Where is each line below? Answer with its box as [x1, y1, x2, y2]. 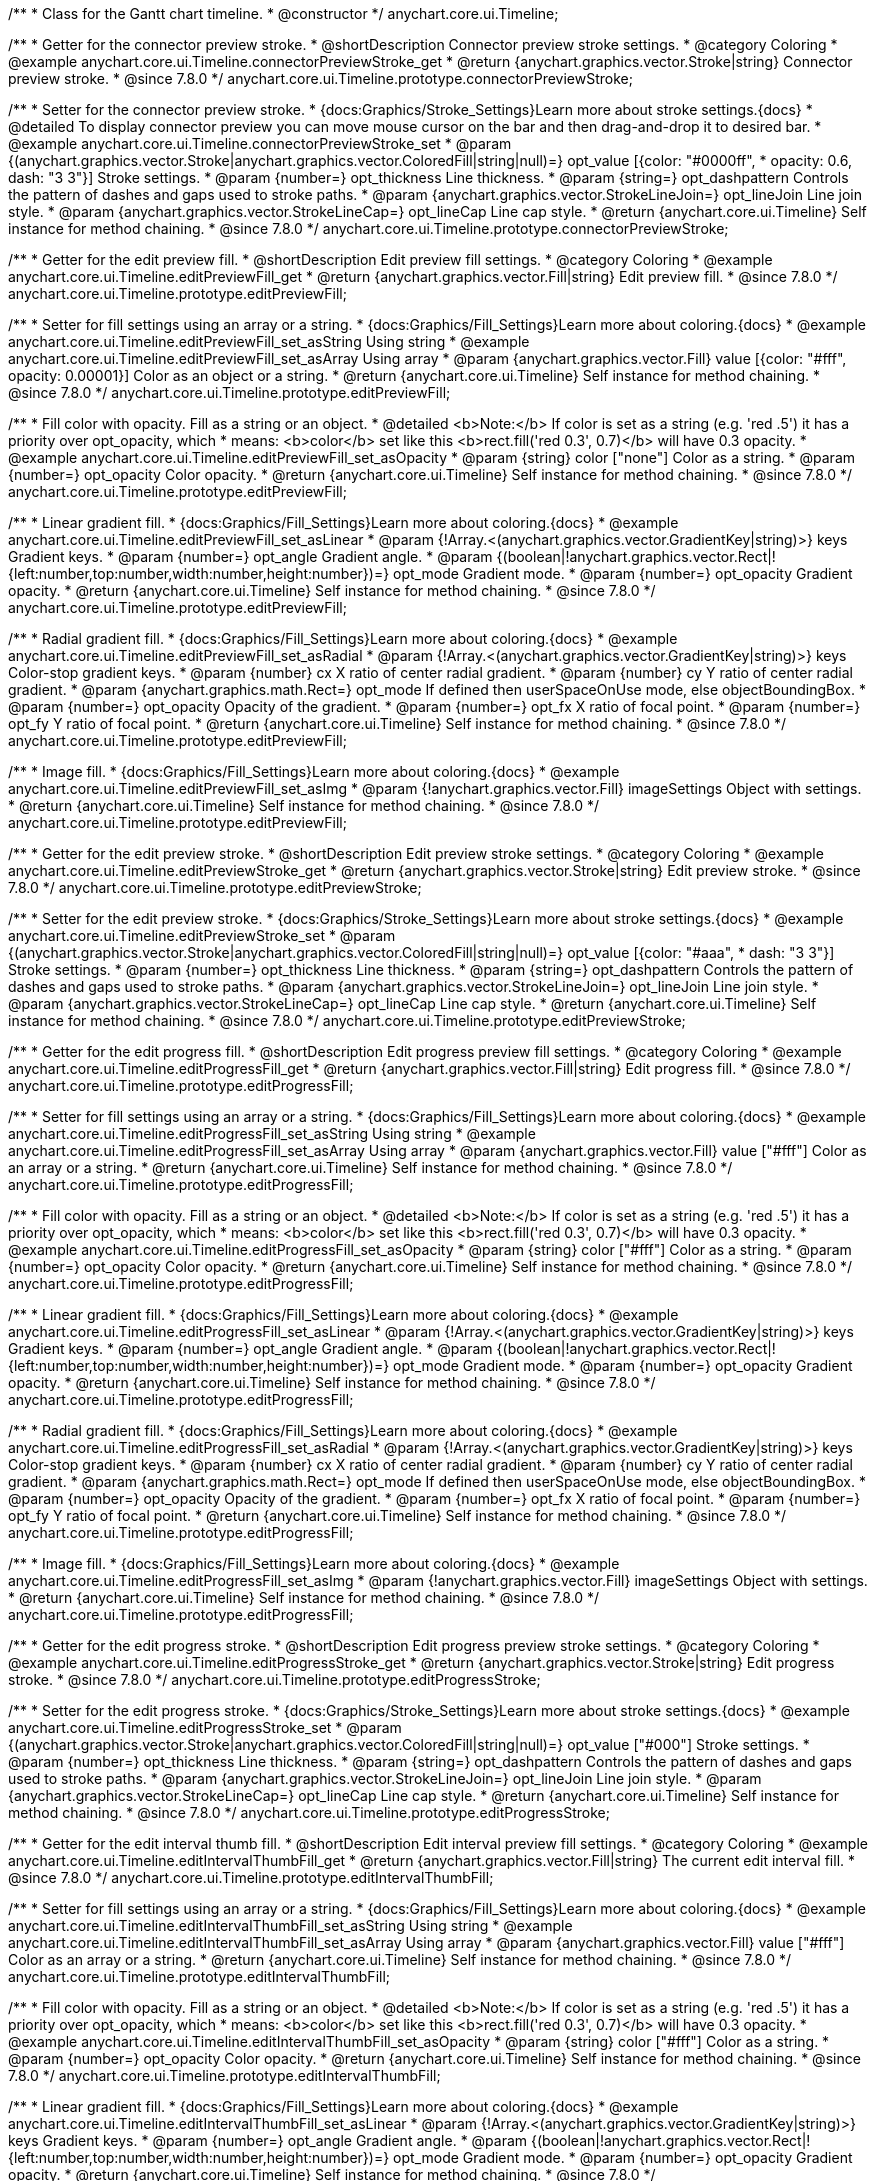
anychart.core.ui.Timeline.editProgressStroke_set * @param [8, 1719, 402, 1736]
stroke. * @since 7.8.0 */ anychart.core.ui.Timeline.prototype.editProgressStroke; [8, 1671, 541, 1688]
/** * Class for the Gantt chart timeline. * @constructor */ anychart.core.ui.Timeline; [8, 5, 559, 22]
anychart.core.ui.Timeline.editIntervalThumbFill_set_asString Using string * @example [8, 1917, 573, 1934]
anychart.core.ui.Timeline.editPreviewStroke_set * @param [8, 927, 396, 944]
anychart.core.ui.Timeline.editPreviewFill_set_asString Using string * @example [8, 333, 530, 350]
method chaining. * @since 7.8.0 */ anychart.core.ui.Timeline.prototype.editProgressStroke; [8, 1804, 610, 1821]
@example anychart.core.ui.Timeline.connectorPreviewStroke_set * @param [8, 135, 512, 152]
